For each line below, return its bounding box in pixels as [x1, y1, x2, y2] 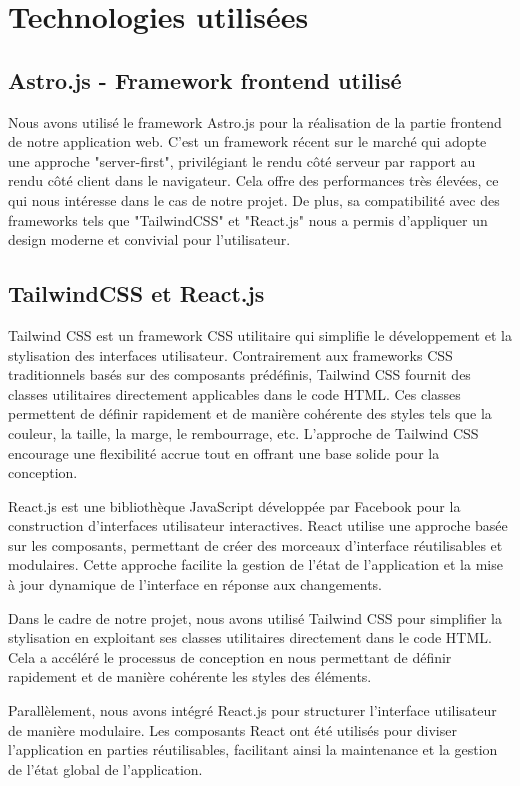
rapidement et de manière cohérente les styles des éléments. [8, 666, 372, 687]
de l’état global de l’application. [8, 758, 203, 779]
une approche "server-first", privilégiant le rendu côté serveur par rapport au [8, 150, 476, 171]
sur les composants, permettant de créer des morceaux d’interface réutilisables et [8, 534, 503, 555]
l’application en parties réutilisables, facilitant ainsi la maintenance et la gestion [8, 739, 498, 760]
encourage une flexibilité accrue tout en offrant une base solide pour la [8, 442, 440, 463]
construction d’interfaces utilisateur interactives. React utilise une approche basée [8, 515, 508, 536]
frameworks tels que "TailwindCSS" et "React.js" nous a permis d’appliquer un [8, 209, 488, 230]
